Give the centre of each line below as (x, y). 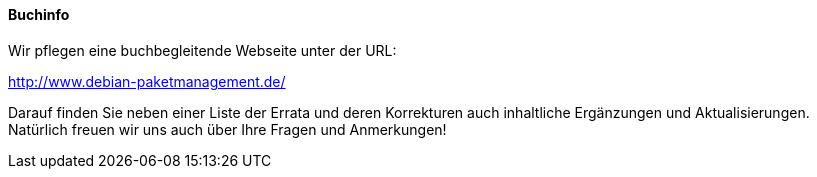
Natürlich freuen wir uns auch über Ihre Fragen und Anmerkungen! (227, 129)
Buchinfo (39, 14)
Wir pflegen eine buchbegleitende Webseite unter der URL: (202, 50)
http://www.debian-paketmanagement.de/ (147, 81)
